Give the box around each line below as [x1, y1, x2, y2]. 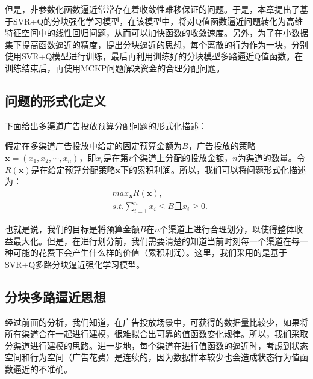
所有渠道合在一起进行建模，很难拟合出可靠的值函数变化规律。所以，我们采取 [5, 327, 308, 340]
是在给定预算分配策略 [31, 163, 116, 175]
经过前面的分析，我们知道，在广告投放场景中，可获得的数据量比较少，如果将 [5, 315, 308, 328]
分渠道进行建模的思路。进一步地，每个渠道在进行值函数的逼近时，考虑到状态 [5, 339, 308, 351]
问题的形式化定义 [5, 91, 106, 109]
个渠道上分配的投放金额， [131, 151, 233, 163]
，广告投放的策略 [188, 139, 256, 152]
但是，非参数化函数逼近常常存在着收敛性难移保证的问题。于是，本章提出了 [5, 3, 300, 15]
